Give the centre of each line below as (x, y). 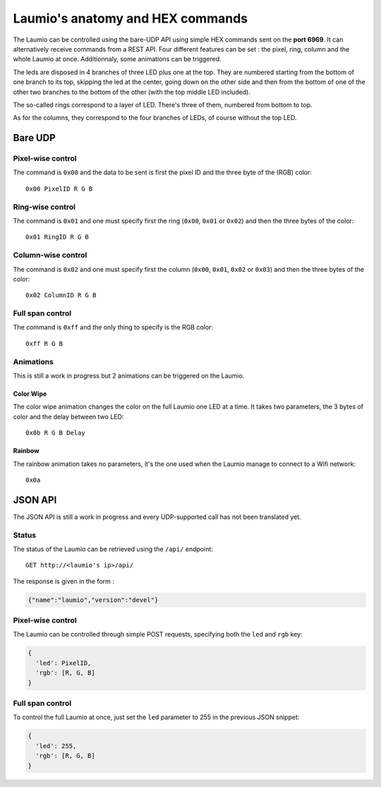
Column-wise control (50, 256)
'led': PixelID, (64, 663)
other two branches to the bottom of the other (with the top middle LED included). (132, 92)
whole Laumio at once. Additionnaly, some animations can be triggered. (117, 59)
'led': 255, (56, 746)
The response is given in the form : (64, 581)
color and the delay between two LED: (68, 416)
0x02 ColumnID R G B (61, 295)
